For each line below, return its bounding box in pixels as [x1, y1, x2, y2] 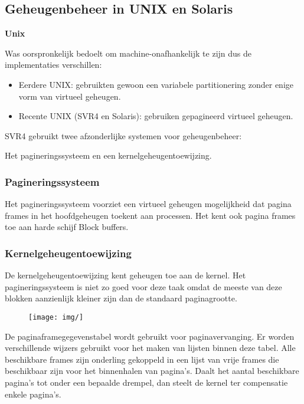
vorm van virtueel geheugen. [18, 90, 121, 102]
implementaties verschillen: [5, 58, 102, 71]
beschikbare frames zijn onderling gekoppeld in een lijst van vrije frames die [5, 353, 279, 365]
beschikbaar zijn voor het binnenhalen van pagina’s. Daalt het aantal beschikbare [5, 364, 299, 377]
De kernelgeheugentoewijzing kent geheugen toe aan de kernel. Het [5, 269, 246, 281]
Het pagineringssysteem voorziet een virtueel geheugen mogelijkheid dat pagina [5, 198, 292, 210]
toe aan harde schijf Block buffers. [5, 221, 129, 233]
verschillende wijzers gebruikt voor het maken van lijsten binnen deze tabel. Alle [5, 341, 296, 354]
